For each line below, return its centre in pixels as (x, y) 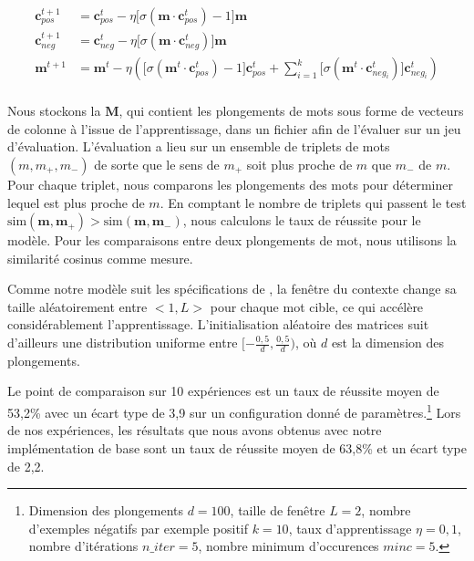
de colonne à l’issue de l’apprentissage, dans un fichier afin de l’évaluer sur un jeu (234, 128)
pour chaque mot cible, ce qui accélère (317, 306)
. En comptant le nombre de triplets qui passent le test (313, 202)
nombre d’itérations (83, 546)
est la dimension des (387, 343)
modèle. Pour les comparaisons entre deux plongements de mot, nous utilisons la (232, 240)
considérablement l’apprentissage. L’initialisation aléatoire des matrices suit (218, 324)
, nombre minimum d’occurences (289, 546)
